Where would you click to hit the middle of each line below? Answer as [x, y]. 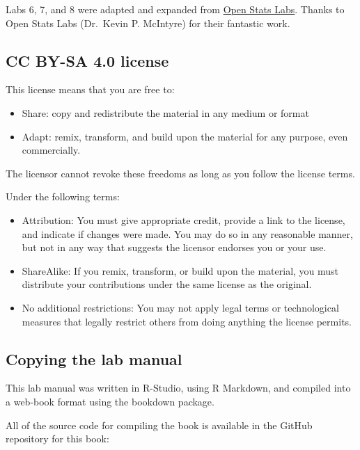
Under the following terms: [63, 196]
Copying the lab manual [94, 359]
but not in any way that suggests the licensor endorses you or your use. [174, 247]
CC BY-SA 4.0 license [87, 60]
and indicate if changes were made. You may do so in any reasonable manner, [187, 233]
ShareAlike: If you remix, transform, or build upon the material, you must [180, 270]
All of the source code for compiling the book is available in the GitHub [159, 425]
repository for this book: [57, 439]
